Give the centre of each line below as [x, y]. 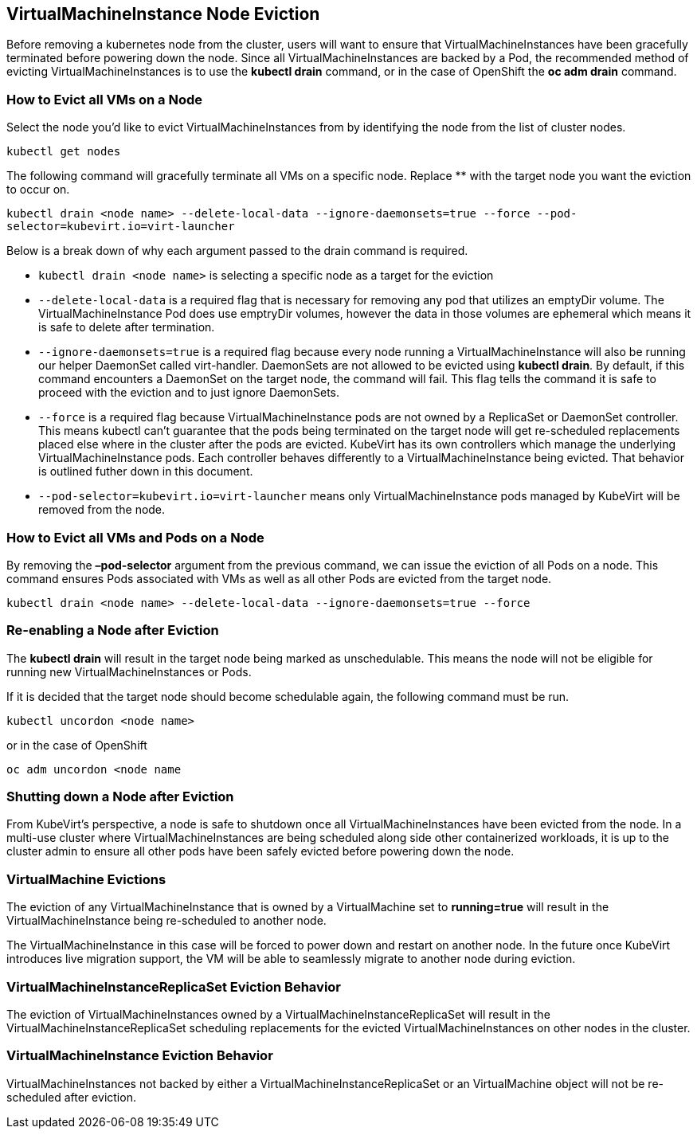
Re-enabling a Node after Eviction [113, 630]
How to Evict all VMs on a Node [104, 99]
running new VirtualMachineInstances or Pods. [129, 671]
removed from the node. [102, 510]
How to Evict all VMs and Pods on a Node [135, 537]
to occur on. [38, 190]
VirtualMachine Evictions [86, 879]
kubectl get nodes [64, 152]
